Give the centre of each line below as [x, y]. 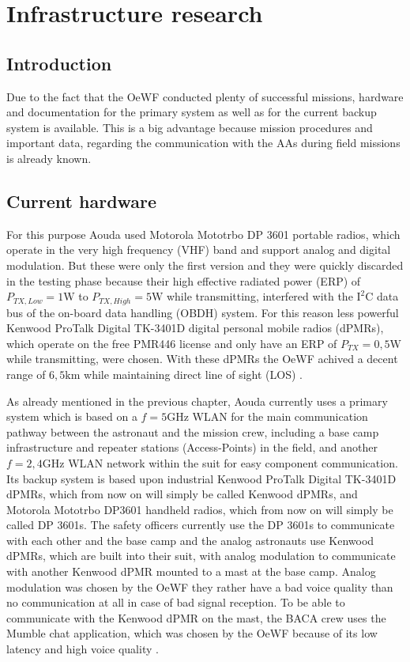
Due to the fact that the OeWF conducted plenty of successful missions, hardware [205, 96]
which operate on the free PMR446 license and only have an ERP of [172, 343]
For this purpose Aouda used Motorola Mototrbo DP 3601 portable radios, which [203, 234]
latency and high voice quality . [83, 649]
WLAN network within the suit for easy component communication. [233, 462]
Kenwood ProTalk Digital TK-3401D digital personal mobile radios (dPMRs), [195, 328]
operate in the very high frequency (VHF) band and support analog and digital [199, 250]
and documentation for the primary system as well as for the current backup [192, 112]
